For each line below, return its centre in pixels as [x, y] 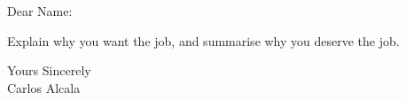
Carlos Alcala [44, 87]
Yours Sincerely [49, 70]
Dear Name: [40, 11]
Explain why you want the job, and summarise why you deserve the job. [203, 40]
